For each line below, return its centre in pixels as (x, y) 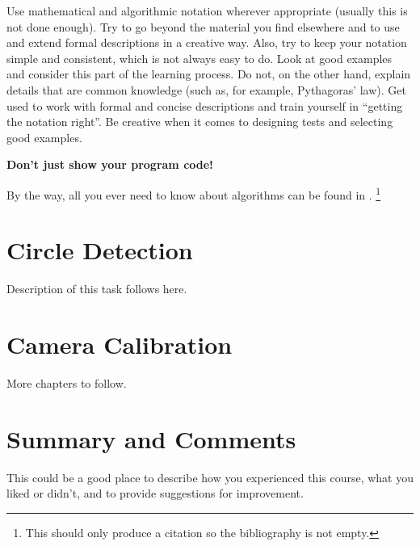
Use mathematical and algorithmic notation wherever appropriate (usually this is (207, 10)
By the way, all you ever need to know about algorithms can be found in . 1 (194, 193)
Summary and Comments (151, 438)
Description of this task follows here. (97, 289)
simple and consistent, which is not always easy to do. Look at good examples (199, 58)
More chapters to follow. (67, 383)
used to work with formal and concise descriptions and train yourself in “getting (205, 105)
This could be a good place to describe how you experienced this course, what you (210, 477)
